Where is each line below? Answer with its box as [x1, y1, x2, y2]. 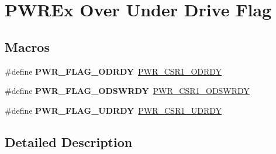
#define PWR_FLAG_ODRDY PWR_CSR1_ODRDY [5, 65, 222, 77]
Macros [5, 37, 50, 55]
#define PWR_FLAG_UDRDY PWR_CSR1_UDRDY [5, 104, 222, 116]
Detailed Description [5, 132, 133, 150]
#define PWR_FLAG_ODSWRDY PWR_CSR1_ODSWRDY [5, 85, 250, 97]
